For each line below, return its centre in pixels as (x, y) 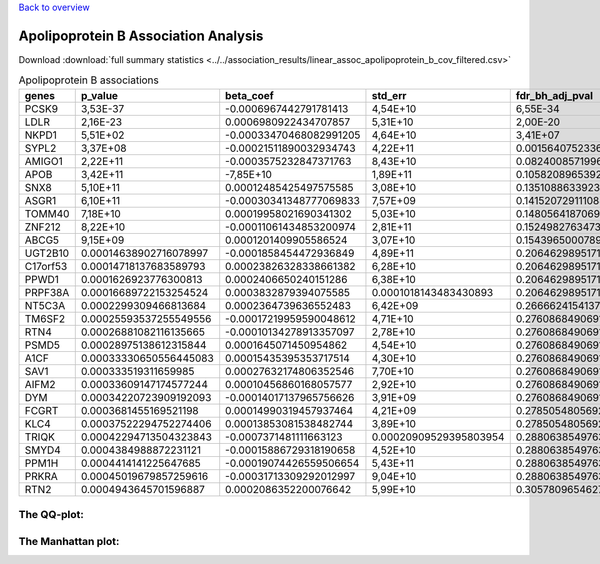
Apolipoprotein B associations (88, 80)
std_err (389, 95)
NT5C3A (45, 305)
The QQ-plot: (51, 515)
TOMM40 (47, 213)
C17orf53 (46, 266)
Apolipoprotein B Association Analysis (141, 35)
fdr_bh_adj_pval (554, 95)
